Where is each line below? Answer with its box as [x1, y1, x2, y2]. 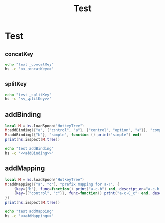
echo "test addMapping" [5, 209, 54, 214]
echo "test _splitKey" [5, 92, 52, 97]
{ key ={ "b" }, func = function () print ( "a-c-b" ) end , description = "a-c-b [14, 186, 160, 191]
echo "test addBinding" [5, 146, 54, 151]
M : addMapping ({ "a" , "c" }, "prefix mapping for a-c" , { [5, 182, 120, 187]
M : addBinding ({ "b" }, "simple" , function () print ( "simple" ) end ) [5, 132, 142, 137]
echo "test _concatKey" [5, 62, 54, 67]
